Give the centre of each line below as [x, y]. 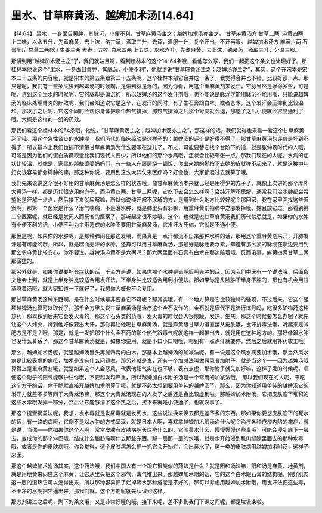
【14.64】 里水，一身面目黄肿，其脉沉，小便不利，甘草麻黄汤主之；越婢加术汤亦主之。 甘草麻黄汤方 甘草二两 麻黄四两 [157, 33]
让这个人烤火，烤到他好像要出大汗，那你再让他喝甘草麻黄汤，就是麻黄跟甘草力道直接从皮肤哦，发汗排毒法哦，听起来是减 [160, 325]
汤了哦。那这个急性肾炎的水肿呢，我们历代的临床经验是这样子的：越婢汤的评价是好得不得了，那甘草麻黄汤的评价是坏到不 [160, 139]
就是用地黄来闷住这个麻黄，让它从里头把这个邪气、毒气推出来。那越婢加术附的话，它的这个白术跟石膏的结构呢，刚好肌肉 [160, 474]
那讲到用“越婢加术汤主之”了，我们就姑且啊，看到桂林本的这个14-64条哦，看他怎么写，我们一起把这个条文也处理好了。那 [159, 61]
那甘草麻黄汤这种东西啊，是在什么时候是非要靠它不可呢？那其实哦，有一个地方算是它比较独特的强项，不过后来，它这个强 [160, 299]
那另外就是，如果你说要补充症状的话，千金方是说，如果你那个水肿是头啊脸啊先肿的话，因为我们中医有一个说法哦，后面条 [160, 272]
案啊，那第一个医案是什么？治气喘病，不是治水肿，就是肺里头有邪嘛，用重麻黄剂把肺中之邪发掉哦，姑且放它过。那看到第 [160, 208]
